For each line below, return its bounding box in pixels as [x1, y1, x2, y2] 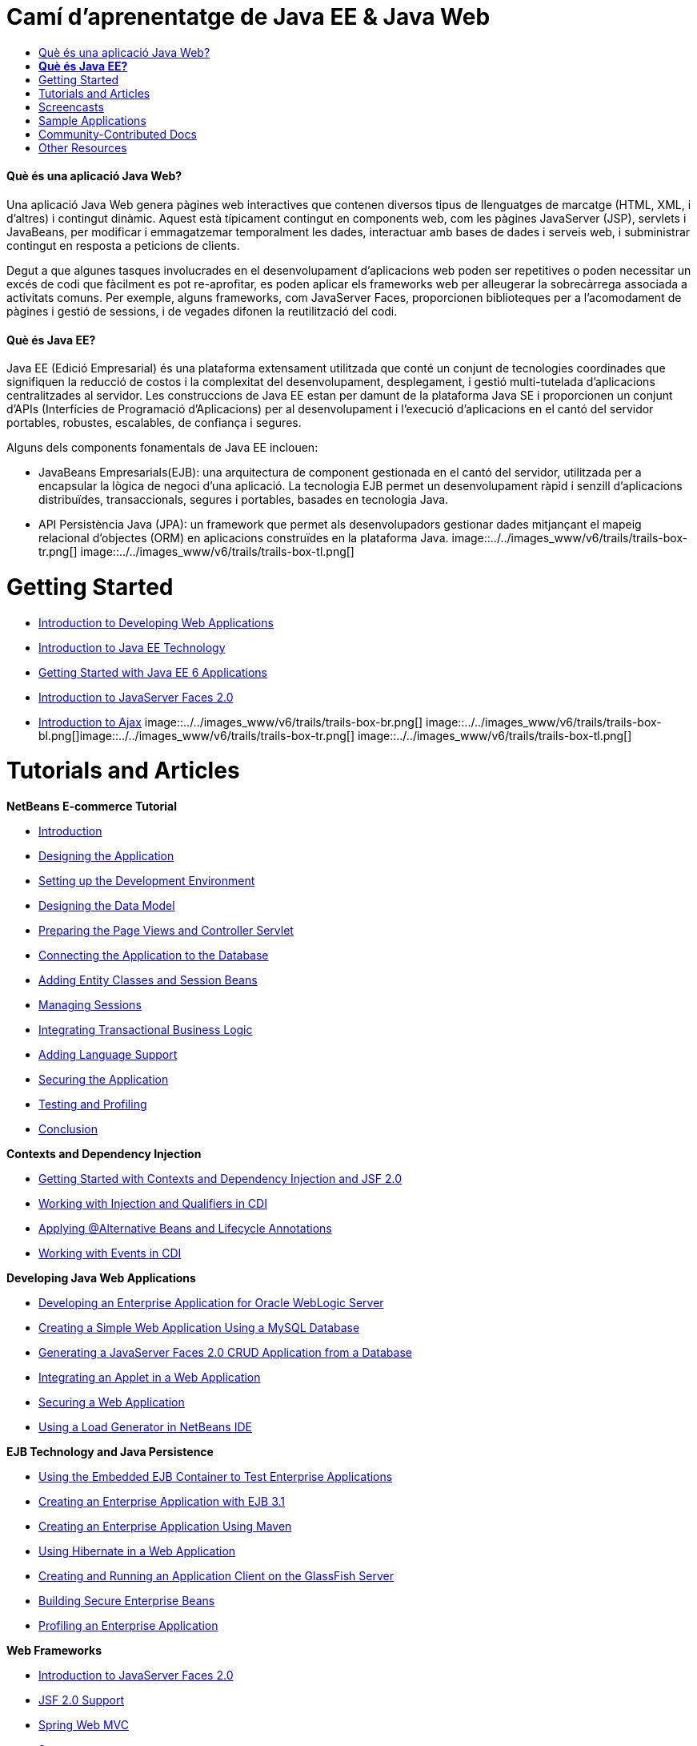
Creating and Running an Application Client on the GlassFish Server [38, 1569, 394, 1583]
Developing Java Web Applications [6, 1271, 196, 1285]
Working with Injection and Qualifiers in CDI [38, 1197, 267, 1211]
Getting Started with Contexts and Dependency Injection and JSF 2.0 [38, 1172, 403, 1186]
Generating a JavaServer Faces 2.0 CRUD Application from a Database [38, 1346, 412, 1360]
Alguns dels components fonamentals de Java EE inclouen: [6, 441, 318, 455]
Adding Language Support [38, 1048, 178, 1062]
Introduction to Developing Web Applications [38, 615, 274, 630]
